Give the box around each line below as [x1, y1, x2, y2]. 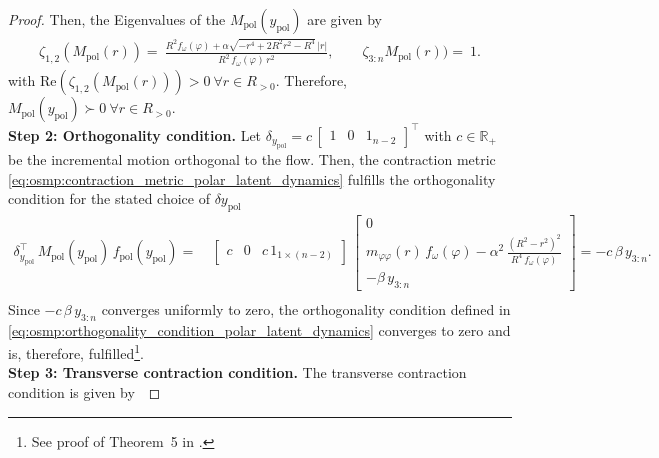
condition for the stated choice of [8, 188, 210, 209]
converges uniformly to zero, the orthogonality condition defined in [101, 298, 511, 319]
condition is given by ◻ [8, 382, 161, 403]
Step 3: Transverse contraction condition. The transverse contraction [8, 362, 467, 383]
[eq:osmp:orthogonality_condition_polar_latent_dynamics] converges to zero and [8, 319, 511, 340]
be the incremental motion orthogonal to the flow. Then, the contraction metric [8, 149, 496, 170]
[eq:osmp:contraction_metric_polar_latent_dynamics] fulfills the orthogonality [8, 168, 496, 189]
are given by [307, 9, 382, 29]
